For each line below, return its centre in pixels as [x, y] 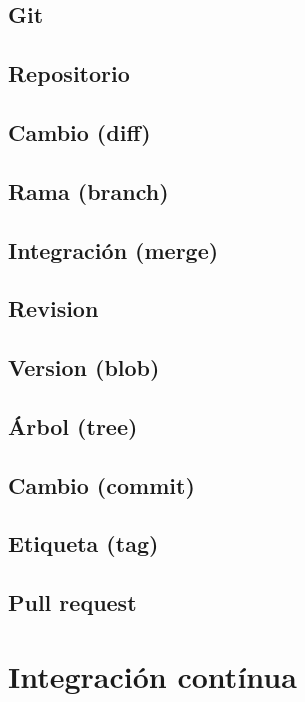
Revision [53, 308]
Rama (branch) [88, 190]
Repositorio [69, 73]
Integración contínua [152, 675]
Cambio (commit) [101, 484]
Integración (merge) [113, 249]
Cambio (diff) [79, 131]
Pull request [72, 602]
